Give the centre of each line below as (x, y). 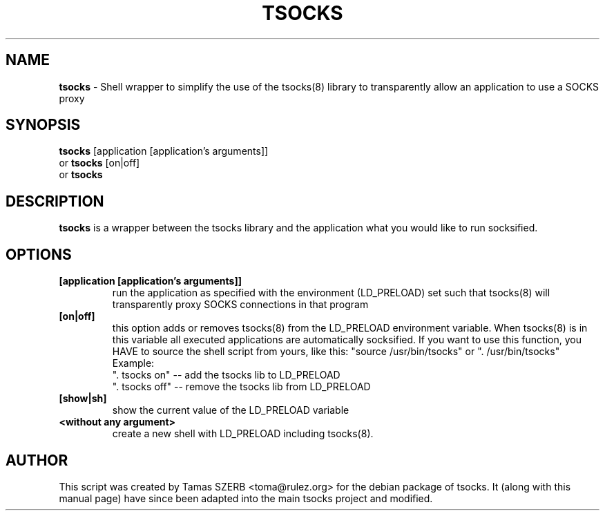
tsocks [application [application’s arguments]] (164, 151)
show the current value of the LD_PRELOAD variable (231, 410)
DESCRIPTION (55, 201)
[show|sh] (83, 399)
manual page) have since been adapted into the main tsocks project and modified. (246, 498)
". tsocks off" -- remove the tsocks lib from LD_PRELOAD (241, 387)
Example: (133, 363)
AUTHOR (37, 460)
